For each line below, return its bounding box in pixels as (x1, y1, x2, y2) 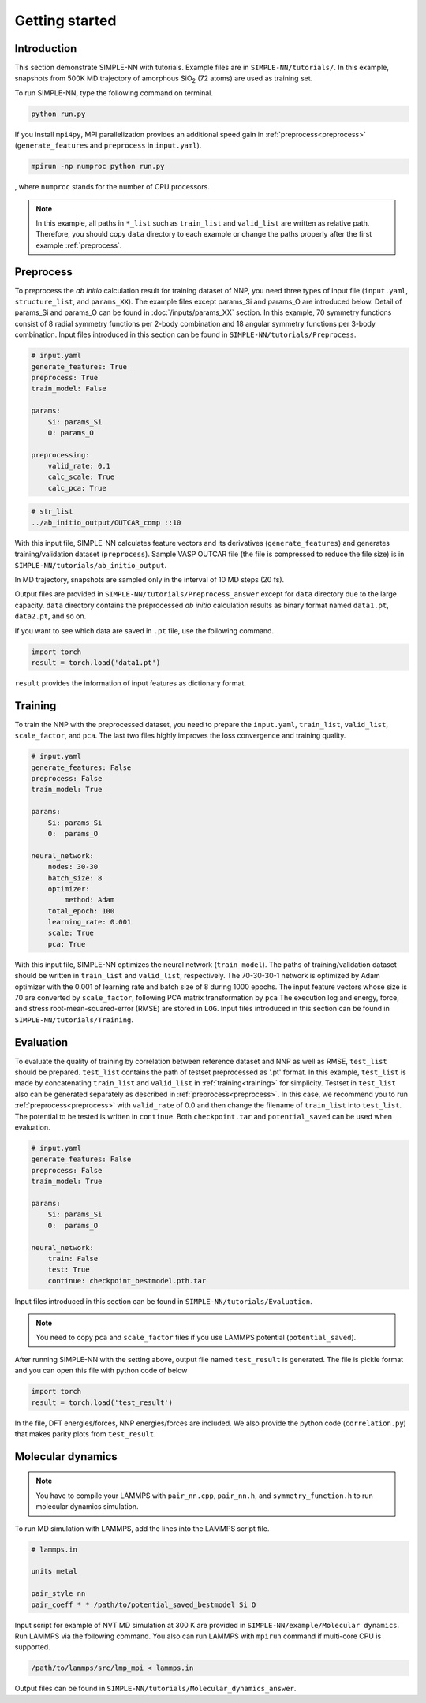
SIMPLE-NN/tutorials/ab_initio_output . (14, 560, 167, 570)
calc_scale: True (47, 472, 115, 481)
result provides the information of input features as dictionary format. (14, 678, 246, 688)
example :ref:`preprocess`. (35, 241, 122, 250)
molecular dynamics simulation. (35, 1502, 139, 1511)
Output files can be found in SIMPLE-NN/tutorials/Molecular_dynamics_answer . (14, 1684, 297, 1694)
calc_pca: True (47, 484, 106, 492)
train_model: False (31, 384, 106, 394)
